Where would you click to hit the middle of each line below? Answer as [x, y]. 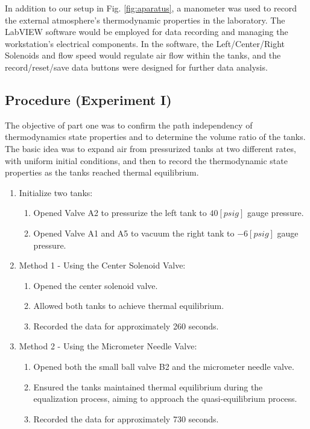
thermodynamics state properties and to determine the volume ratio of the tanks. [155, 137]
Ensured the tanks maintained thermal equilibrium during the [148, 386]
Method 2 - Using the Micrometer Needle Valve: [108, 346]
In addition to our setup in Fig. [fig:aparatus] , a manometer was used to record [151, 8]
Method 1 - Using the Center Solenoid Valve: [102, 265]
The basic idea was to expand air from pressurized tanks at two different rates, [150, 148]
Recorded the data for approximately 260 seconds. [126, 326]
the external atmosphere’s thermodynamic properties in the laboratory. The [145, 20]
